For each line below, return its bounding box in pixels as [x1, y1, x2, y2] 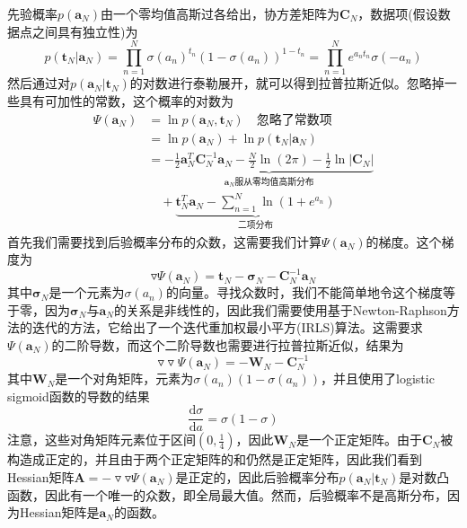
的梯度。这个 [366, 232, 442, 251]
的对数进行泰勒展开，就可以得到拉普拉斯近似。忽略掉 [129, 74, 445, 92]
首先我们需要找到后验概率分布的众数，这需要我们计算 [7, 232, 322, 251]
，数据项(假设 [357, 4, 438, 22]
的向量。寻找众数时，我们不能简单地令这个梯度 [165, 283, 443, 302]
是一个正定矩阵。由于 [295, 430, 422, 449]
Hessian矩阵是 [19, 503, 100, 522]
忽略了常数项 [256, 113, 332, 127]
